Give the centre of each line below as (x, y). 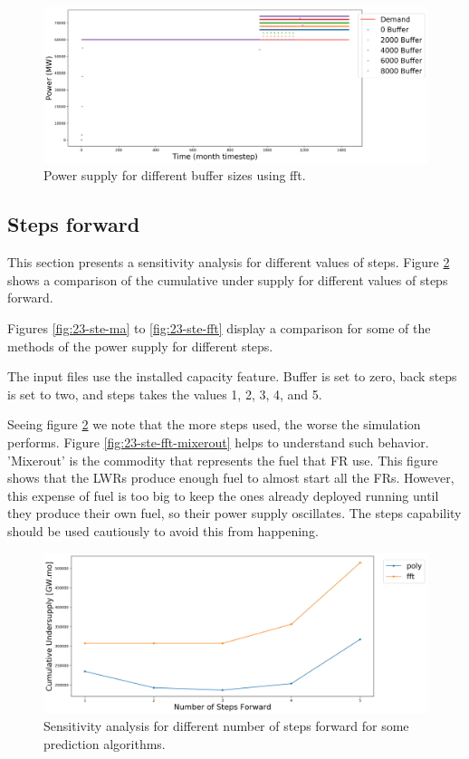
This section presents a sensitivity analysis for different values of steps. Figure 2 (229, 262)
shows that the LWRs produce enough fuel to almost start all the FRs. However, (231, 478)
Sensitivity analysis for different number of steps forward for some (226, 726)
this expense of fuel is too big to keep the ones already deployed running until (223, 495)
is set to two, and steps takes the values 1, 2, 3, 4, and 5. (165, 394)
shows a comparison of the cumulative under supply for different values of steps (228, 279)
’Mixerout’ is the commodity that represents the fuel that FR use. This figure (223, 460)
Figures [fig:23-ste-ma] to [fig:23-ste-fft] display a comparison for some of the (219, 328)
